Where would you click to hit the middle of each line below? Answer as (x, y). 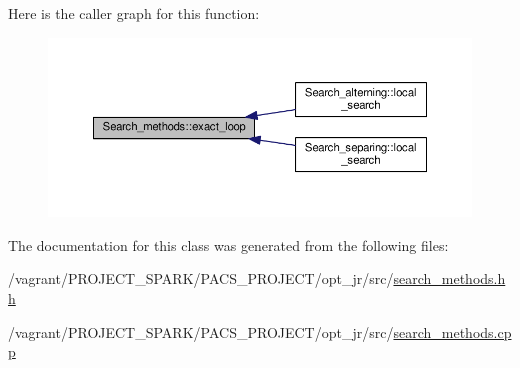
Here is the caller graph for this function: (134, 13)
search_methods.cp (452, 331)
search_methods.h (449, 278)
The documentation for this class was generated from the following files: (228, 244)
